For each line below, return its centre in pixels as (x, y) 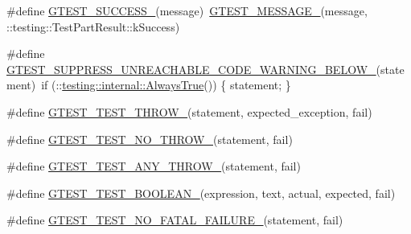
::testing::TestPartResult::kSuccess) (93, 26)
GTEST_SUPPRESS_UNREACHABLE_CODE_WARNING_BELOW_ (191, 69)
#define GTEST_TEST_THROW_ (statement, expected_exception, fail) (189, 111)
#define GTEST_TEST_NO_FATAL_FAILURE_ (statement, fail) (175, 220)
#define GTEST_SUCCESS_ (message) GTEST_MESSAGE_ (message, (187, 10)
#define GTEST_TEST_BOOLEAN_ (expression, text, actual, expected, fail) (201, 193)
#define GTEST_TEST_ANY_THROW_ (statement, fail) (154, 166)
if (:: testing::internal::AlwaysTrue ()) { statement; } (166, 85)
